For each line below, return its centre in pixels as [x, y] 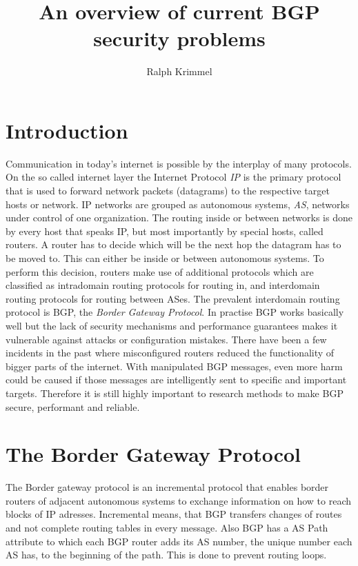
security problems [179, 38]
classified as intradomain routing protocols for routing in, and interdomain [163, 285]
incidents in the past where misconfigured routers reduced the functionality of [170, 353]
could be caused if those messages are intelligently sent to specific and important [176, 380]
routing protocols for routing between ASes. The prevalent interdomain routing [173, 298]
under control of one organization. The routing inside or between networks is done [179, 218]
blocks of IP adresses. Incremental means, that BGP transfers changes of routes [174, 514]
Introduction [67, 130]
